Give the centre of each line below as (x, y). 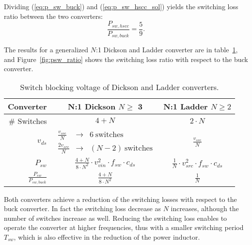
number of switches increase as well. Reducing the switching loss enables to (116, 218)
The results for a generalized (46, 50)
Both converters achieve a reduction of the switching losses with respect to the (120, 199)
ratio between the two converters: (53, 16)
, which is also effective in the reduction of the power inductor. (107, 237)
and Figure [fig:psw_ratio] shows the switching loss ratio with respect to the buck (126, 59)
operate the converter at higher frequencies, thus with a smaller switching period (124, 227)
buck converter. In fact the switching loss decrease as (83, 208)
